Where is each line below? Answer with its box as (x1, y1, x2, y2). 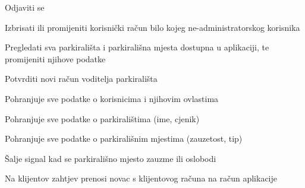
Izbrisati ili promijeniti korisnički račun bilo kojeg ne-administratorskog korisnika (5, 21, 300, 33)
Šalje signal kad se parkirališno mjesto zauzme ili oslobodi (5, 152, 216, 164)
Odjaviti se (5, 1, 45, 13)
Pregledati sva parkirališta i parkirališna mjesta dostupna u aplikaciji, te (5, 41, 269, 53)
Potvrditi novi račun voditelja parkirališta (5, 72, 158, 85)
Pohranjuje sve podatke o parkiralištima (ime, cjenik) (5, 112, 200, 125)
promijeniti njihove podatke (5, 52, 106, 65)
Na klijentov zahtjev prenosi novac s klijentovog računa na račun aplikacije (5, 172, 278, 184)
